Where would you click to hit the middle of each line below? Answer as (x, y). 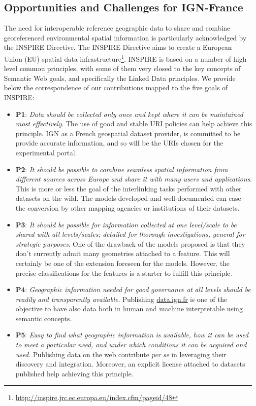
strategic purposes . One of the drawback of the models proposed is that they (130, 243)
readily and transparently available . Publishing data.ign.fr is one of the (121, 299)
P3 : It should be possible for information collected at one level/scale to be (126, 224)
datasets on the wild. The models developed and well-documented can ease (128, 198)
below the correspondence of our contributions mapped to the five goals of (116, 88)
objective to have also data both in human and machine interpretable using (129, 309)
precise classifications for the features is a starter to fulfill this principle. (124, 273)
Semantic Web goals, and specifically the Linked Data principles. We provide (120, 78)
